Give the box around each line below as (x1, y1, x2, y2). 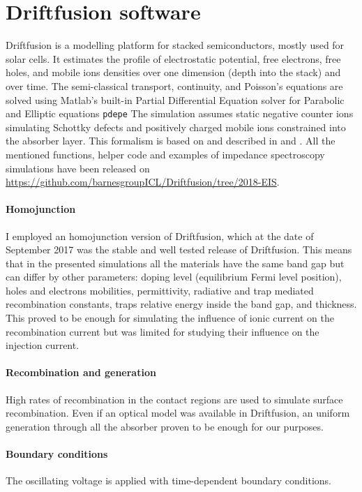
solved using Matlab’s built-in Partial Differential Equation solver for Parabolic (6, 92, 345, 107)
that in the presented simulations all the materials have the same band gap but (6, 255, 345, 270)
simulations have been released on (6, 161, 150, 175)
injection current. (6, 338, 80, 352)
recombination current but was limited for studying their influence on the (6, 324, 319, 338)
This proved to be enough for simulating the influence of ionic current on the (6, 311, 334, 325)
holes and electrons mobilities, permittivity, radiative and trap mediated (6, 283, 314, 297)
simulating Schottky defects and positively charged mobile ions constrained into (6, 119, 346, 134)
